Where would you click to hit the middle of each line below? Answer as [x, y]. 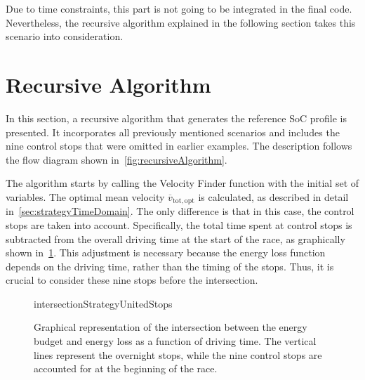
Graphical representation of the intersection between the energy [171, 327]
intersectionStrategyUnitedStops [103, 303]
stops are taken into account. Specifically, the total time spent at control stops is [179, 224]
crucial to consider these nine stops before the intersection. [132, 280]
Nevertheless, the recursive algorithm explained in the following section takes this [181, 22]
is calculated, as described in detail [273, 196]
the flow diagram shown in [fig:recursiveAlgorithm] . [117, 159]
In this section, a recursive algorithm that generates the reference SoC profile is [176, 118]
